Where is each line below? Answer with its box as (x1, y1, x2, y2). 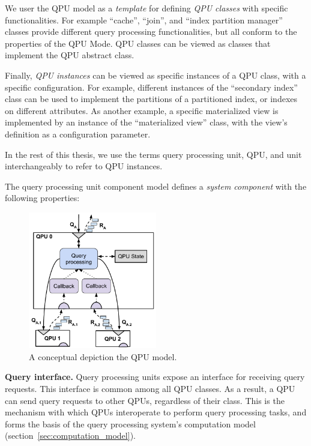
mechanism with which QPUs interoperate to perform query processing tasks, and (5, 406, 307, 418)
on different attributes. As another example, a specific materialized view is (5, 104, 279, 116)
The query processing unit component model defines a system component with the (5, 179, 307, 192)
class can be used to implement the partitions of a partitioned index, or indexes (5, 92, 298, 105)
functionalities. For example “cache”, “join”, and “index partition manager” (5, 13, 283, 26)
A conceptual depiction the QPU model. (29, 350, 177, 363)
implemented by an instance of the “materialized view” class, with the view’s (5, 116, 288, 128)
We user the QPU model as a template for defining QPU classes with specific (5, 2, 288, 14)
